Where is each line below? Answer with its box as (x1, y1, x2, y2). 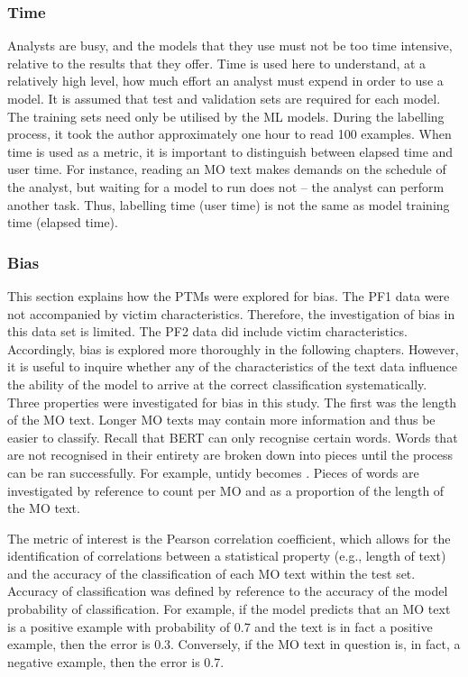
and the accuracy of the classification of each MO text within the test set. (7, 563, 416, 582)
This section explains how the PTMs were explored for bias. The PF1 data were (7, 286, 450, 305)
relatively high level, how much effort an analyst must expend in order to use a (7, 71, 444, 90)
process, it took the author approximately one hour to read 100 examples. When (7, 124, 452, 143)
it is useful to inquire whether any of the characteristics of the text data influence (7, 357, 458, 376)
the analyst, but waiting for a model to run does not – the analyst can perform (7, 177, 445, 196)
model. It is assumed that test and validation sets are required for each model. (7, 89, 441, 107)
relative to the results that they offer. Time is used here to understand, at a (7, 53, 427, 72)
